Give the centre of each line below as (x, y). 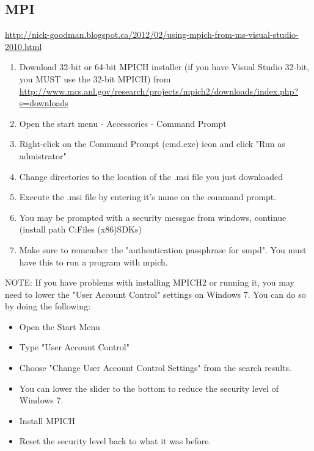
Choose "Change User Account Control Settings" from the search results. (155, 368)
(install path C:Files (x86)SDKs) (80, 229)
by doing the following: (48, 306)
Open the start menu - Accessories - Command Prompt (123, 123)
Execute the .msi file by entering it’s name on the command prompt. (148, 197)
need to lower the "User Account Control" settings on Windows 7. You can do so (155, 294)
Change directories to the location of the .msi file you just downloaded (151, 176)
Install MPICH (47, 420)
